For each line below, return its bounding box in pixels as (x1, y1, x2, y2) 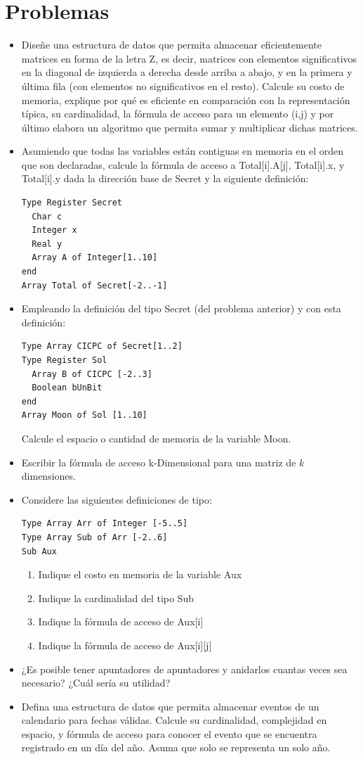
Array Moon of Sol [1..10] (21, 410, 147, 421)
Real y (32, 238, 62, 249)
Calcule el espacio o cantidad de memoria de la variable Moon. (21, 430, 291, 445)
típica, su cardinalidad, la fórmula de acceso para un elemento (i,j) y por (21, 106, 334, 121)
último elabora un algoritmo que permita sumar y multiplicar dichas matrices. (21, 120, 358, 134)
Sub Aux (21, 546, 57, 556)
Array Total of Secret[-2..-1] (21, 280, 168, 291)
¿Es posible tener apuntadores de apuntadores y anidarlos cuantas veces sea (21, 661, 348, 676)
